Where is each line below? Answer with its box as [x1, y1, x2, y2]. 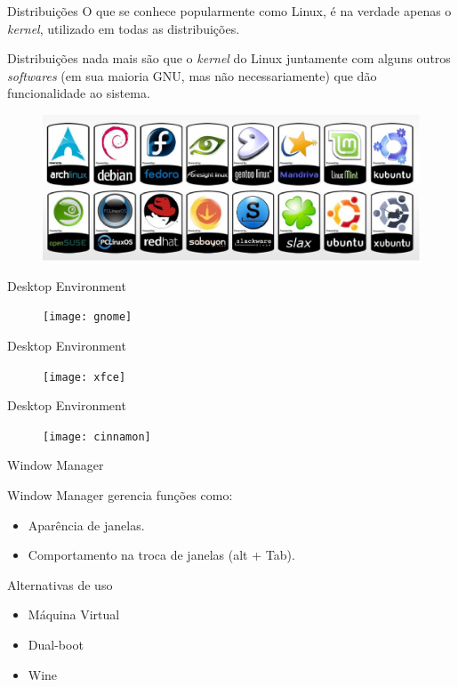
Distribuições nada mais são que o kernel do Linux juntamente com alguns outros [7, 49, 451, 68]
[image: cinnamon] [43, 430, 151, 443]
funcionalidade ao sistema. [7, 84, 150, 102]
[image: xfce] [43, 370, 126, 384]
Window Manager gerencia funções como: [7, 486, 233, 505]
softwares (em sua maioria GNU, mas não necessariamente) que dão [7, 66, 377, 85]
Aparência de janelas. [28, 515, 145, 534]
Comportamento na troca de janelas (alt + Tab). [28, 546, 295, 564]
